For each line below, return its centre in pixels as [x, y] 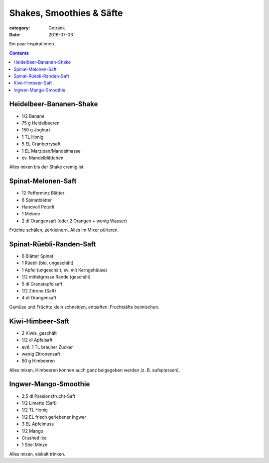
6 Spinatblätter [37, 200]
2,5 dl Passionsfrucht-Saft [49, 396]
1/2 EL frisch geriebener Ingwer [54, 417]
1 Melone [31, 214]
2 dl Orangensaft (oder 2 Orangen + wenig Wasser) [74, 221]
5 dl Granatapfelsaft [42, 284]
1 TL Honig [33, 137]
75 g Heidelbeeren [41, 123]
